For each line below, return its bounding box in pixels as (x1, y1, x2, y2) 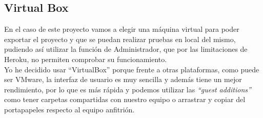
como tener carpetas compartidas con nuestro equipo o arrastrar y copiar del (4, 94, 246, 105)
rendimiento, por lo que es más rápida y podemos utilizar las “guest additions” (4, 84, 251, 94)
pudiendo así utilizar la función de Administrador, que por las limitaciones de (4, 44, 248, 54)
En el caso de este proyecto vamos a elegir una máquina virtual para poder (4, 24, 239, 34)
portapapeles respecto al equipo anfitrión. (4, 104, 135, 114)
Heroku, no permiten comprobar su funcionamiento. (4, 53, 167, 64)
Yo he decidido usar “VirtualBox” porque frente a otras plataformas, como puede (4, 64, 259, 74)
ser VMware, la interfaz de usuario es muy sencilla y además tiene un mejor (4, 74, 242, 85)
